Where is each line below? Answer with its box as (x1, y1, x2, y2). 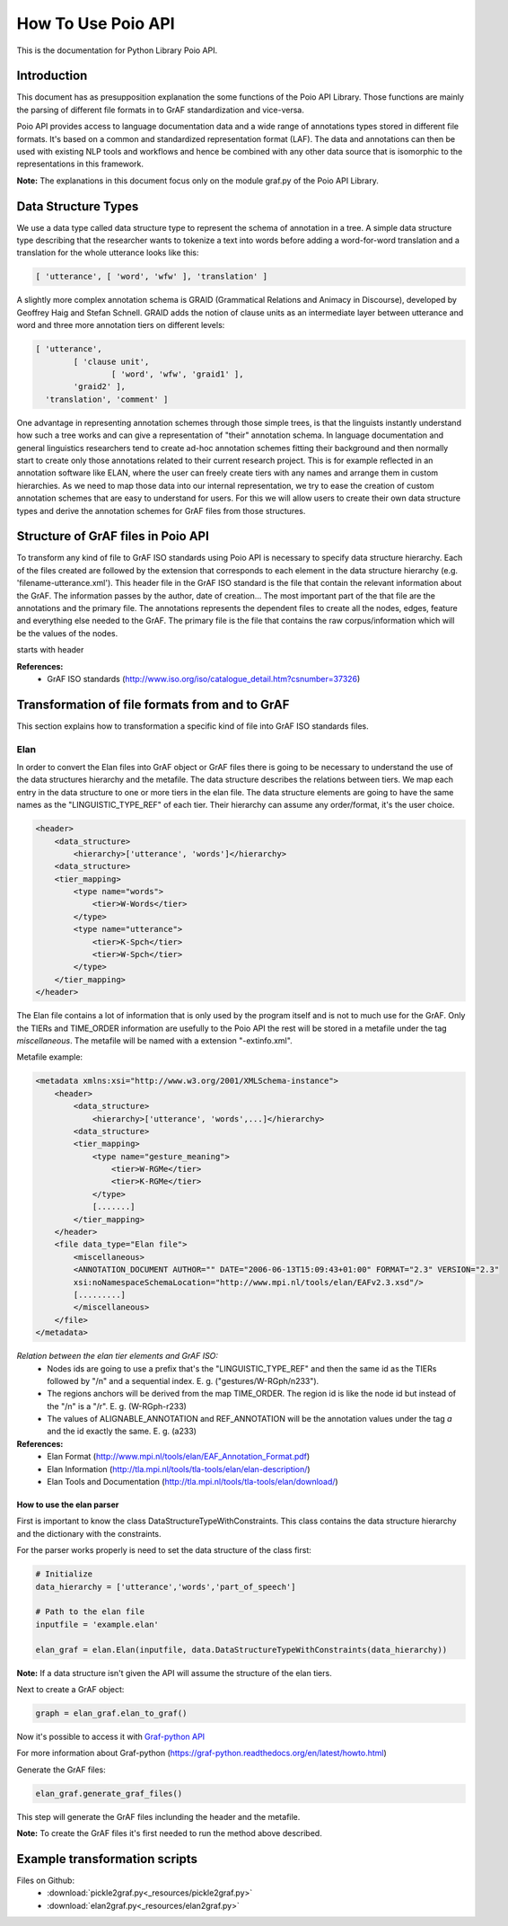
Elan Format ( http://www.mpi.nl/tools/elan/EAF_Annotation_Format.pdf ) (47, 1451, 311, 1462)
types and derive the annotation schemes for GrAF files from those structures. (16, 505, 306, 516)
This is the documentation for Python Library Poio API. (16, 45, 218, 56)
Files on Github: (16, 1875, 75, 1886)
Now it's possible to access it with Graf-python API (16, 1731, 206, 1742)
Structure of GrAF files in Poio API (16, 528, 210, 544)
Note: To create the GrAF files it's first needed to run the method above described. (16, 1828, 322, 1839)
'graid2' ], (73, 382, 126, 392)
